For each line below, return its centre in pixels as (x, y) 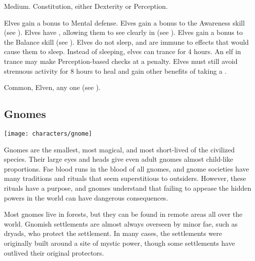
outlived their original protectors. (54, 252)
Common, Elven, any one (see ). (52, 87)
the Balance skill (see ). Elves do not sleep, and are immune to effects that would (127, 42)
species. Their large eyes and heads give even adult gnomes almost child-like (119, 159)
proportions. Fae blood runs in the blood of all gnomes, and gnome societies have (127, 168)
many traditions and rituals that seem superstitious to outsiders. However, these (125, 178)
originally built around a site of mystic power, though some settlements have (120, 243)
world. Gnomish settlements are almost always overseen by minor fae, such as (121, 223)
